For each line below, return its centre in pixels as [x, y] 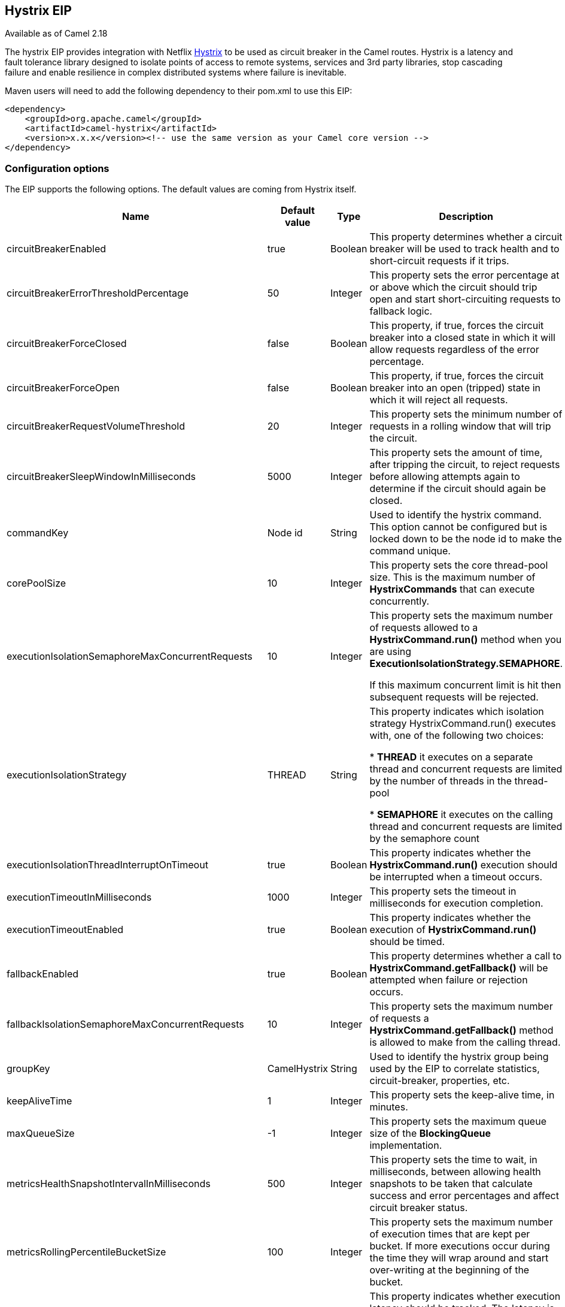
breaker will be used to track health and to [464, 249]
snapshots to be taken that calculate [451, 1184]
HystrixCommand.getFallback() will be [459, 968]
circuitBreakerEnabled [57, 249]
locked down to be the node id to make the [466, 539]
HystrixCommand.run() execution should [464, 865]
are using [391, 652]
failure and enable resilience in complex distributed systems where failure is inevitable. [176, 73]
